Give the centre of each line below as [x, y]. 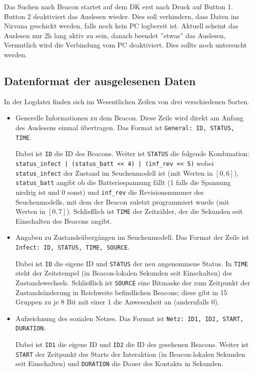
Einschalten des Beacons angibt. [64, 221]
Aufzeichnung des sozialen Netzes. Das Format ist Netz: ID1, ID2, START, [129, 318]
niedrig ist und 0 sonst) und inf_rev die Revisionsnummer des [110, 192]
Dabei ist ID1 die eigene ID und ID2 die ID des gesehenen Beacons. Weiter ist [132, 344]
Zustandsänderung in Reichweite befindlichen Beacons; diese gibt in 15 [121, 292]
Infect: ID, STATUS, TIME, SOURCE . [72, 246]
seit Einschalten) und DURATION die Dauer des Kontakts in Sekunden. [119, 363]
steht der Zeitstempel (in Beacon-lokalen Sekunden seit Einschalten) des [124, 273]
